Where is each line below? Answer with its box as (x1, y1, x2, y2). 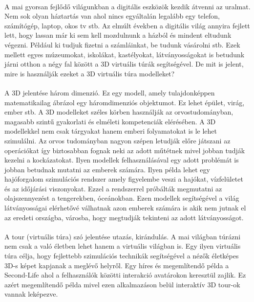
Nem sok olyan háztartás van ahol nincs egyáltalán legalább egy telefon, (4, 11, 220, 21)
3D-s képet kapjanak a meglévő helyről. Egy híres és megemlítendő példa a (4, 260, 229, 270)
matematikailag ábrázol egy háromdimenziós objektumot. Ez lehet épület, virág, (4, 97, 245, 107)
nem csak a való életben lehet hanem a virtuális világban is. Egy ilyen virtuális (4, 241, 241, 251)
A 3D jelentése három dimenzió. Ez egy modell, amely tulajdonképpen (4, 87, 215, 97)
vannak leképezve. (4, 289, 58, 299)
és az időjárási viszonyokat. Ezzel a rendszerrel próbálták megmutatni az (4, 183, 222, 193)
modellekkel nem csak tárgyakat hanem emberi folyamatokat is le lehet (4, 126, 217, 136)
